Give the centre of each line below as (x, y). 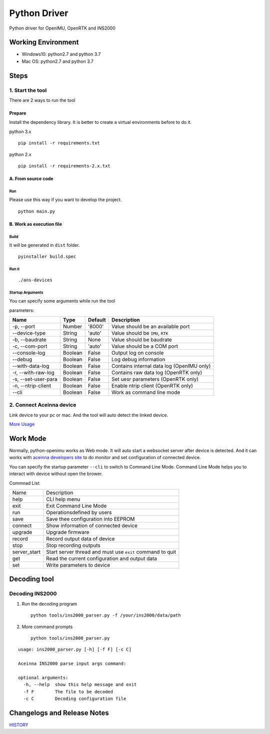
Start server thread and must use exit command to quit (111, 552)
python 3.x (20, 131)
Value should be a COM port (145, 346)
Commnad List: (25, 483)
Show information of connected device (91, 526)
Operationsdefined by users (79, 513)
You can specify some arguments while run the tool (62, 301)
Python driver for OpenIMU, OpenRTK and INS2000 (62, 28)
